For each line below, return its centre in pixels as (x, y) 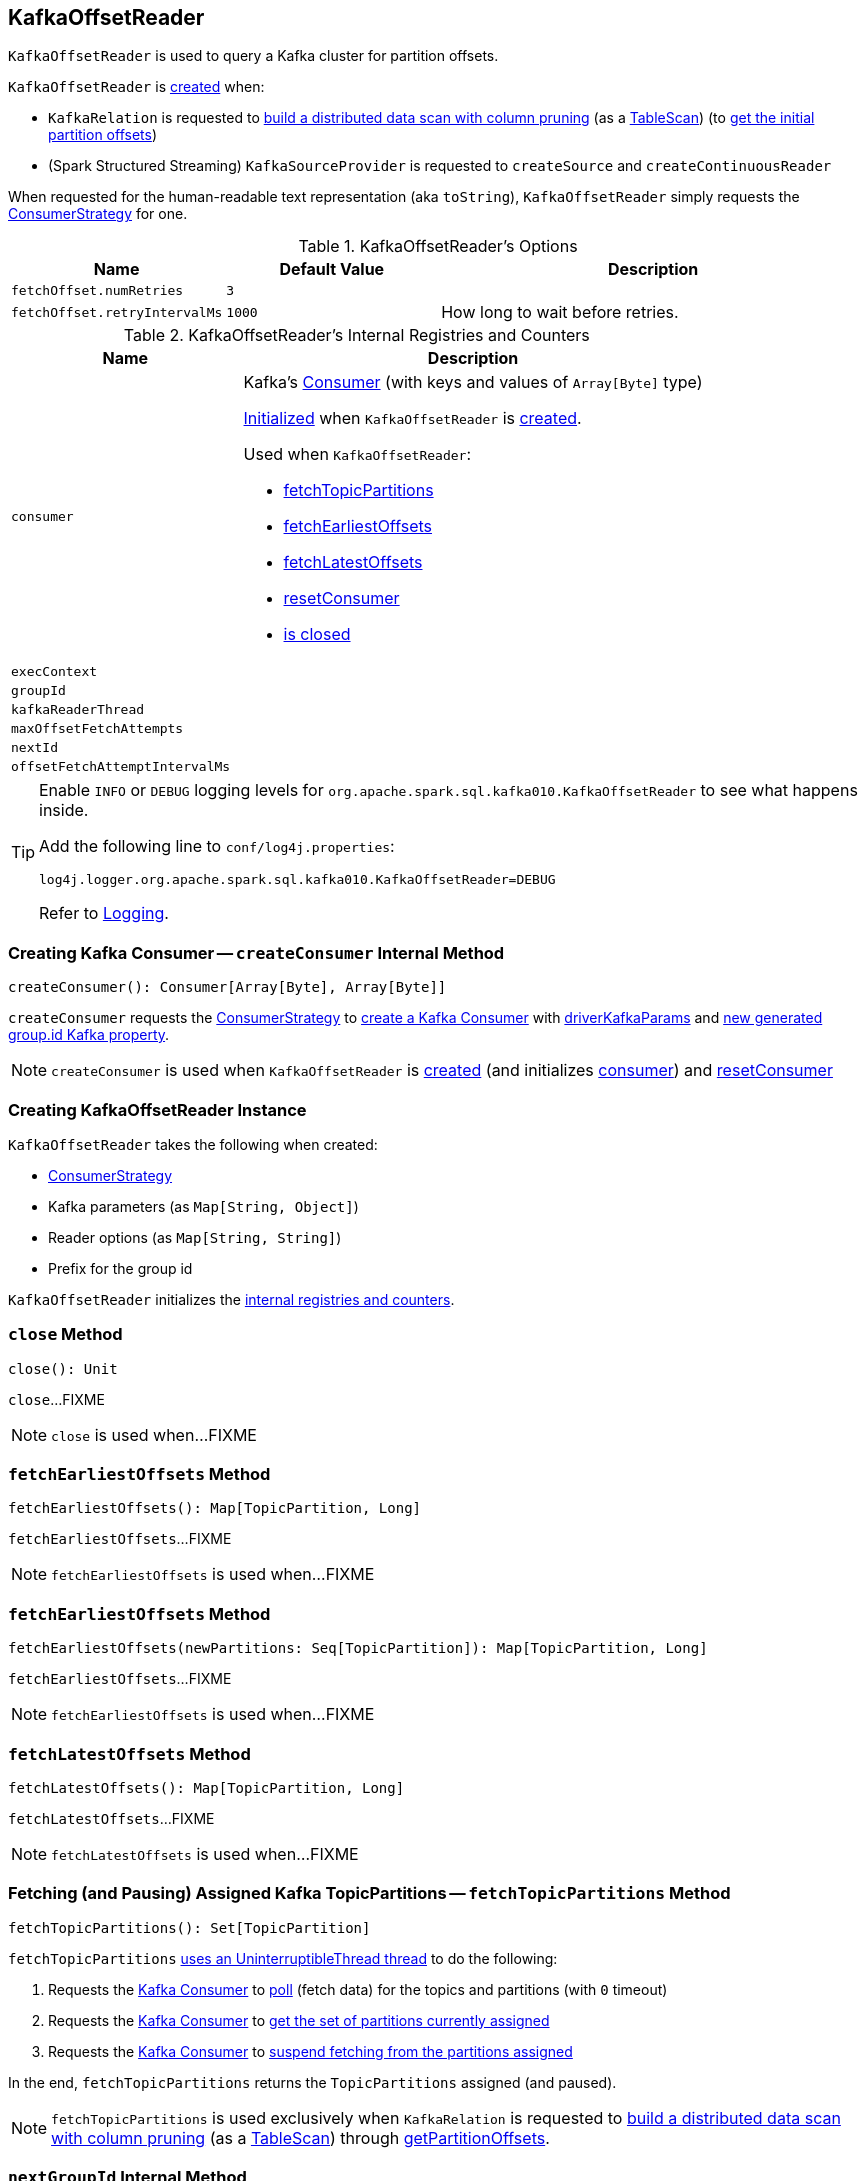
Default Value (332, 269)
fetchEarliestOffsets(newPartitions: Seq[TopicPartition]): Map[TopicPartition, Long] (358, 1648)
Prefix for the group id (120, 1268)
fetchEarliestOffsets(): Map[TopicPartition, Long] (215, 1508)
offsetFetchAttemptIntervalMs (121, 767)
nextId (34, 748)
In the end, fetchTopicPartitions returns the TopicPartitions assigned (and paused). (312, 2082)
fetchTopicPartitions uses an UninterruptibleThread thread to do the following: (283, 1958)
